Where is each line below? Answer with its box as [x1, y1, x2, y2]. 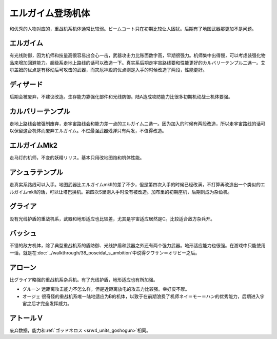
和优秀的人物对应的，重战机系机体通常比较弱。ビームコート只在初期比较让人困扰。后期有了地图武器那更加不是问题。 [9, 26, 256, 32]
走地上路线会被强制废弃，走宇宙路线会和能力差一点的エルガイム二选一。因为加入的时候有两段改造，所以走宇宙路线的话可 [9, 121, 266, 127]
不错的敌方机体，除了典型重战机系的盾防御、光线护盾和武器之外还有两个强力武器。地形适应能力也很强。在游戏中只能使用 [9, 243, 266, 249]
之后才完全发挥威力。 [26, 300, 72, 306]
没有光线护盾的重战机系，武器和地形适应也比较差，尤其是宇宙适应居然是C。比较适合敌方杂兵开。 [9, 215, 215, 222]
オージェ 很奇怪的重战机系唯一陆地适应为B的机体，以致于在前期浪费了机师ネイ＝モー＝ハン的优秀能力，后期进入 [22, 293, 260, 300]
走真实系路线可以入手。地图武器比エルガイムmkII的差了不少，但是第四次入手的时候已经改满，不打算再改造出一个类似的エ [9, 182, 265, 188]
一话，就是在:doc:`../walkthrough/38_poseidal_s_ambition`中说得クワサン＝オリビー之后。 [9, 249, 200, 256]
